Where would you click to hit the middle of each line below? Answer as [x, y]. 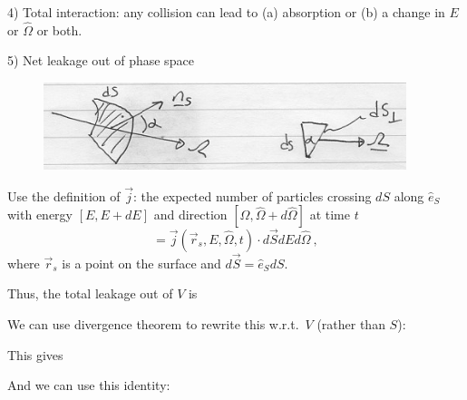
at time [330, 215]
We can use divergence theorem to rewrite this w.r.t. [153, 324]
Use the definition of [64, 195]
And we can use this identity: [89, 385]
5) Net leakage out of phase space [101, 60]
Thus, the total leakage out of [90, 293]
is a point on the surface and [141, 263]
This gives [35, 354]
